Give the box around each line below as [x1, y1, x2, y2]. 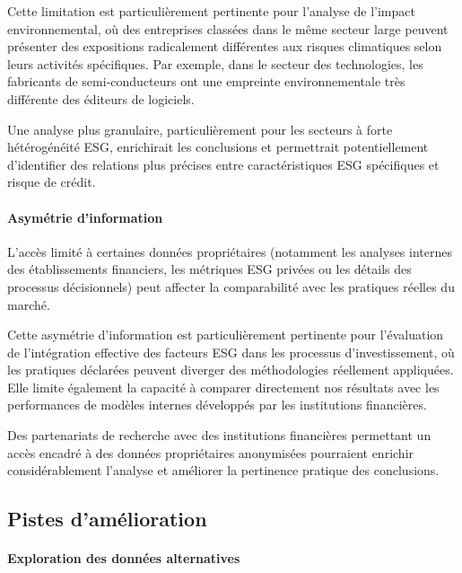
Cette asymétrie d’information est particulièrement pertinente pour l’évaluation [7, 325, 444, 344]
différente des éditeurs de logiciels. [7, 89, 195, 108]
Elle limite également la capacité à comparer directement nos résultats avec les [7, 377, 440, 396]
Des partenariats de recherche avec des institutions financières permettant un [7, 426, 431, 445]
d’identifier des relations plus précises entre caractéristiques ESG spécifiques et [7, 154, 440, 173]
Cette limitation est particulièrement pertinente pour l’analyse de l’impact [7, 2, 415, 20]
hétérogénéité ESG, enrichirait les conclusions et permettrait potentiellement [7, 137, 429, 156]
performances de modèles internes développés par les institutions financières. [7, 395, 427, 414]
